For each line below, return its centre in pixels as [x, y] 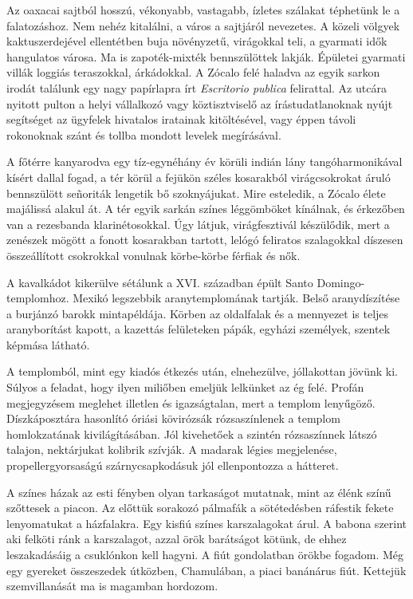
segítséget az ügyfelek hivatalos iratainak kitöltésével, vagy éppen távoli [181, 119]
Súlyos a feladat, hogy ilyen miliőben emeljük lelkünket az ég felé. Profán [185, 387]
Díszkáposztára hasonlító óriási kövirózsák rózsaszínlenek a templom [173, 418]
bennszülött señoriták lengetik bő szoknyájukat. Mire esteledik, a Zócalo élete [196, 193]
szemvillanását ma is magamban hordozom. [112, 586]
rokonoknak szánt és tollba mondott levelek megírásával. [144, 134]
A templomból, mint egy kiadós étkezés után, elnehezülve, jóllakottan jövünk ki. [202, 371]
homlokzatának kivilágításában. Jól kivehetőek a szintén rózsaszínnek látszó [192, 433]
